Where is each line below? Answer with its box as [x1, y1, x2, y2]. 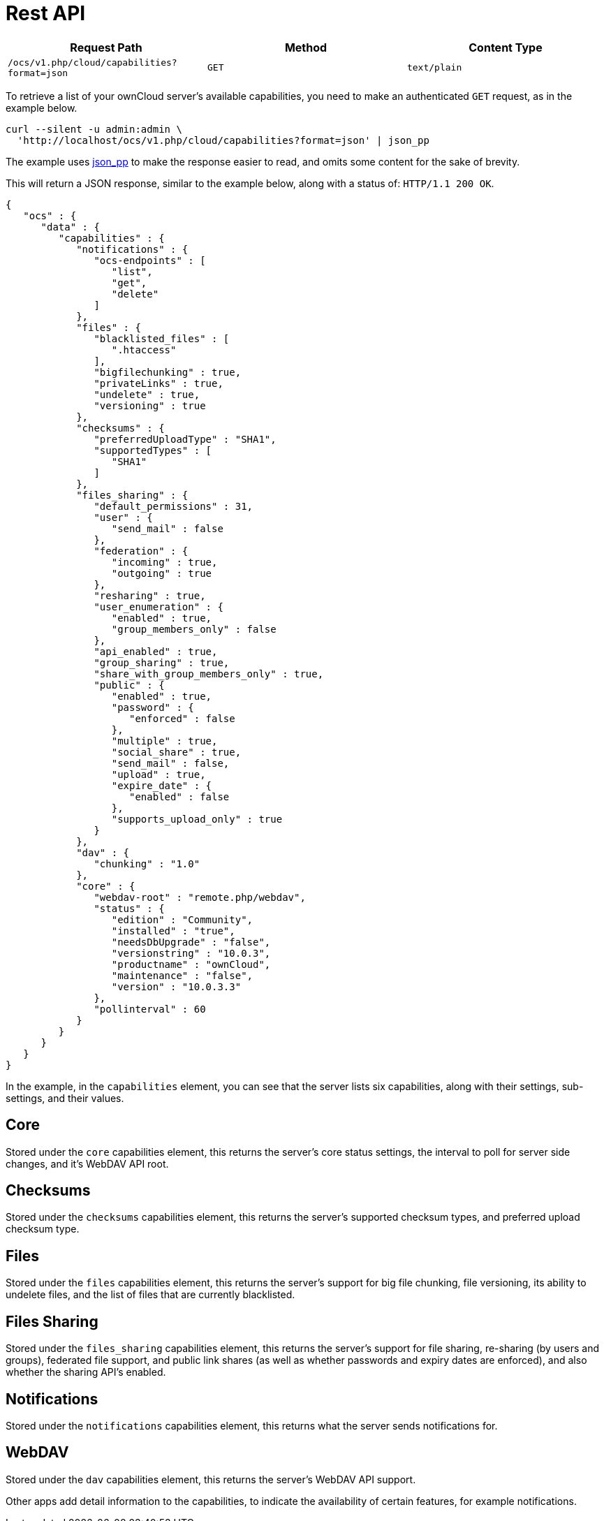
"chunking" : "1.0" [94, 858, 200, 869]
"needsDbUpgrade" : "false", [111, 936, 271, 948]
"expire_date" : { [111, 779, 212, 791]
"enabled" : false [129, 791, 230, 802]
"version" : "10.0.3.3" [111, 980, 242, 992]
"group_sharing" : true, [94, 656, 230, 668]
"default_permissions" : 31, [94, 500, 253, 512]
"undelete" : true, [94, 388, 200, 400]
